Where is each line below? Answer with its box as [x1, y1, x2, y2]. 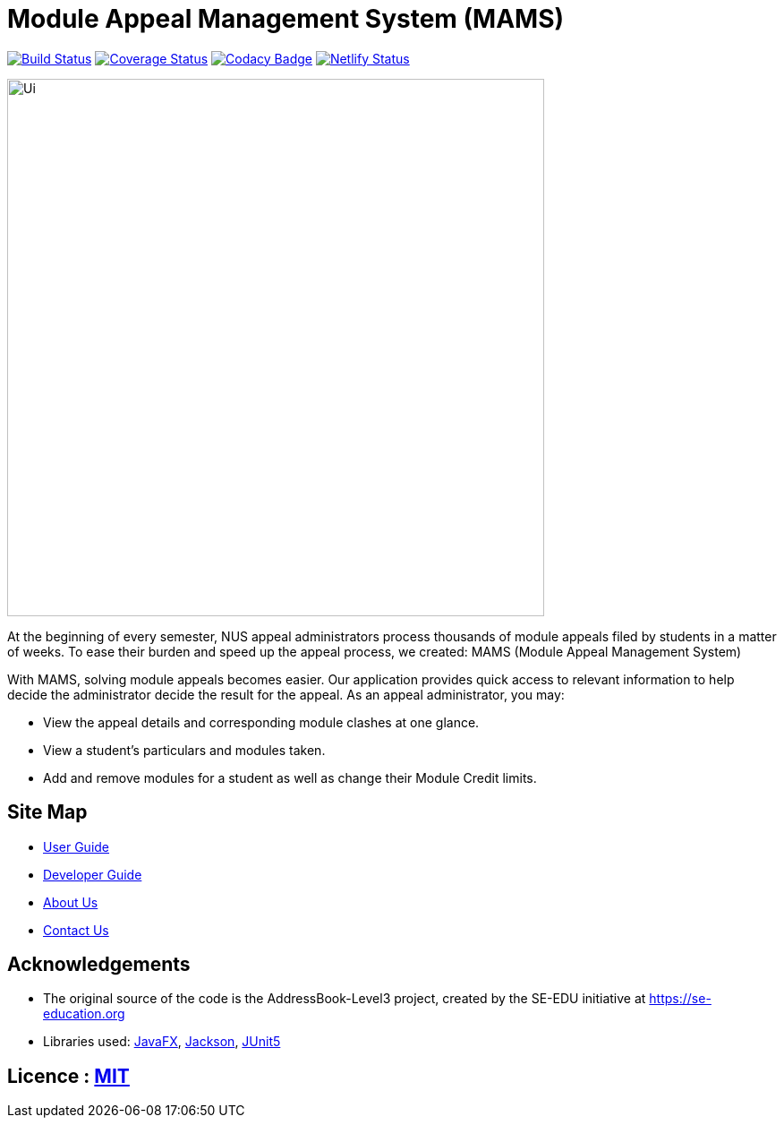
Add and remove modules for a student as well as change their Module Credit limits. [43, 769, 537, 786]
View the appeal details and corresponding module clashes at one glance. [43, 714, 480, 730]
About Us [43, 894, 98, 910]
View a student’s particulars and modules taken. [43, 742, 326, 758]
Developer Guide [43, 866, 142, 882]
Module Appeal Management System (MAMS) [7, 4, 565, 34]
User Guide [43, 838, 110, 854]
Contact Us [43, 922, 109, 938]
